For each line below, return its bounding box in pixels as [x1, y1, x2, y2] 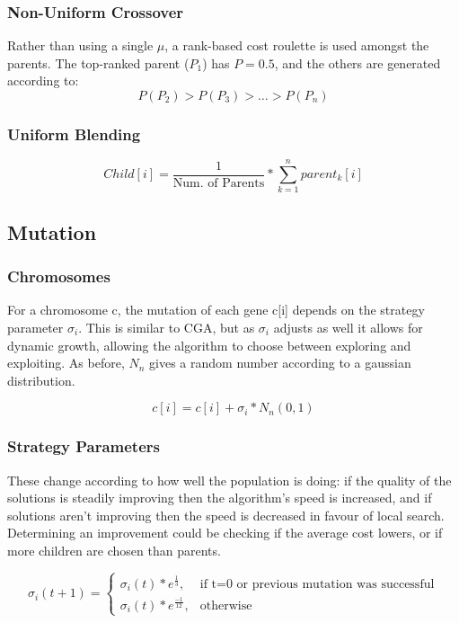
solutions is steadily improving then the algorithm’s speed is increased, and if [7, 488, 432, 507]
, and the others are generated [274, 53, 441, 72]
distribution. [7, 370, 75, 389]
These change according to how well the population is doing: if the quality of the [7, 470, 452, 489]
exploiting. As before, [7, 353, 125, 372]
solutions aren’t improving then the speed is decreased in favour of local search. [7, 505, 445, 524]
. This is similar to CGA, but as [78, 317, 255, 336]
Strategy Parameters [7, 435, 160, 458]
